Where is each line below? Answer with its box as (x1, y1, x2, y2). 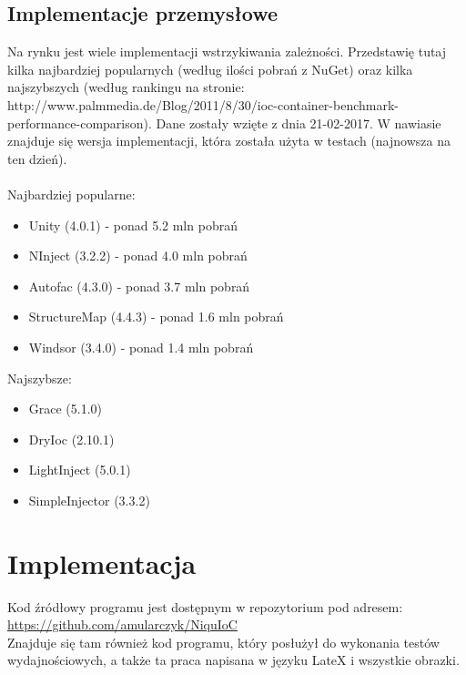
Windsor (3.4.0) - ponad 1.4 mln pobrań (28, 337, 254, 356)
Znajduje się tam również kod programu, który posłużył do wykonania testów (7, 632, 440, 651)
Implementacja (7, 544, 197, 581)
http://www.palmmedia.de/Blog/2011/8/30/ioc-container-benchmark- (7, 95, 400, 114)
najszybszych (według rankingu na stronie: (7, 77, 245, 97)
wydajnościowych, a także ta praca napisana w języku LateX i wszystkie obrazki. (7, 650, 460, 670)
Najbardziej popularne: (7, 184, 136, 203)
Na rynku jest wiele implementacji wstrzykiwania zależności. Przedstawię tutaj (7, 42, 447, 61)
